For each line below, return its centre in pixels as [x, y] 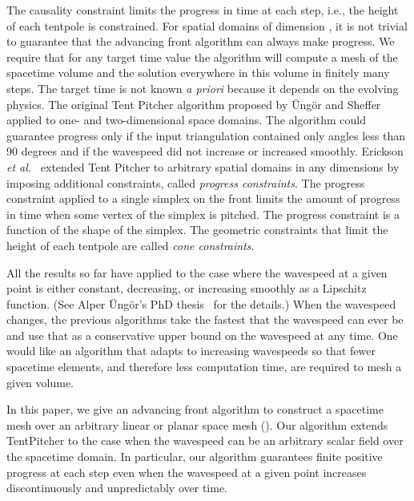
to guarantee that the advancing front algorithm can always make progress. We [201, 41]
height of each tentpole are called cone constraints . [131, 245]
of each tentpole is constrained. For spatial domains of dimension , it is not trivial [207, 25]
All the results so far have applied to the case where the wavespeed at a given [197, 272]
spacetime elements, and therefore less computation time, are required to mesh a [204, 367]
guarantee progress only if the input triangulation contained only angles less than [206, 135]
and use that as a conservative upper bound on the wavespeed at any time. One [202, 335]
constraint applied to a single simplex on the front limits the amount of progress [203, 198]
